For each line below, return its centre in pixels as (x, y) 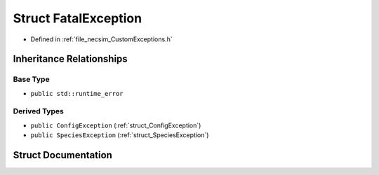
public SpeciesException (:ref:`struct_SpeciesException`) (120, 135)
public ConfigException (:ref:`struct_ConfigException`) (116, 125)
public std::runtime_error (77, 93)
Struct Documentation (62, 155)
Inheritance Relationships (70, 59)
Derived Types (39, 111)
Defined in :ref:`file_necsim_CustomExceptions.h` (101, 39)
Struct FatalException (78, 18)
